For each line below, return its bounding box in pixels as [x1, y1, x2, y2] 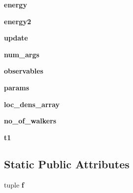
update [4, 33, 28, 43]
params [4, 82, 30, 92]
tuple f [4, 179, 24, 190]
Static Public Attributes [4, 156, 130, 171]
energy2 [4, 16, 31, 26]
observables [4, 66, 43, 76]
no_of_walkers [4, 116, 57, 126]
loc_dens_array [4, 99, 60, 109]
